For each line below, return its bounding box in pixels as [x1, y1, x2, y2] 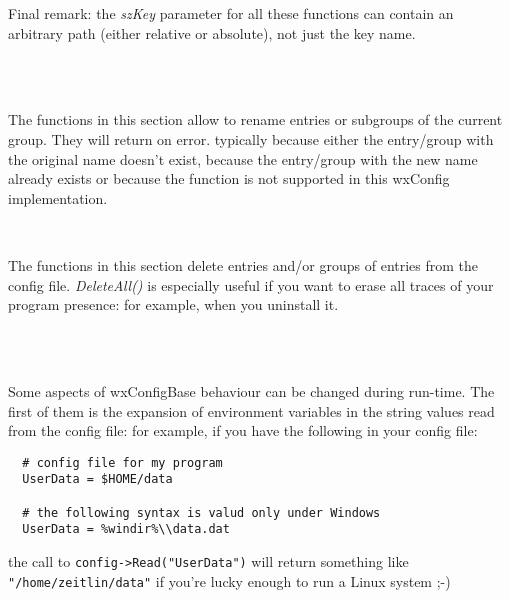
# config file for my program [22, 455, 223, 470]
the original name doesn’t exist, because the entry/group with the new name [8, 148, 478, 169]
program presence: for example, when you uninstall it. [8, 294, 339, 315]
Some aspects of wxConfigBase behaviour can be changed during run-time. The [8, 380, 495, 401]
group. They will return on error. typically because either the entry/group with [8, 128, 494, 149]
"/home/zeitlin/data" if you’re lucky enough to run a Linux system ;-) [8, 570, 451, 591]
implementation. [8, 187, 108, 208]
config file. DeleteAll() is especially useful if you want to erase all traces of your [8, 274, 494, 295]
